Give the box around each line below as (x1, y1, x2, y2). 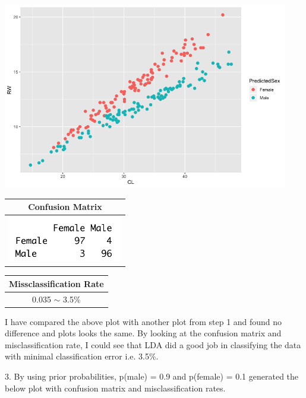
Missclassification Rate (9, 277, 104, 289)
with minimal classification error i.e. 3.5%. (5, 350, 159, 362)
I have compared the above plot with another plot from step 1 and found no (5, 315, 282, 327)
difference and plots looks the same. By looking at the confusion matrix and (5, 327, 282, 339)
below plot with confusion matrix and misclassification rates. (5, 381, 226, 394)
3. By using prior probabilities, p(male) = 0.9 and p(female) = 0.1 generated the (5, 370, 299, 383)
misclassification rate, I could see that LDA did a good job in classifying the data (5, 338, 301, 351)
